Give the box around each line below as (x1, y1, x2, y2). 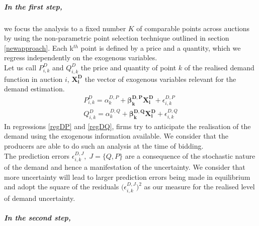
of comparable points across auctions (136, 23, 250, 33)
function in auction (4, 73, 63, 84)
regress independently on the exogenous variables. (4, 52, 157, 63)
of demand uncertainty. (4, 192, 75, 203)
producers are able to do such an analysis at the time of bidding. (4, 141, 204, 151)
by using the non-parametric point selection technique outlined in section (4, 33, 229, 43)
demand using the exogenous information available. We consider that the (4, 131, 228, 141)
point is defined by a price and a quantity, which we (80, 42, 241, 53)
